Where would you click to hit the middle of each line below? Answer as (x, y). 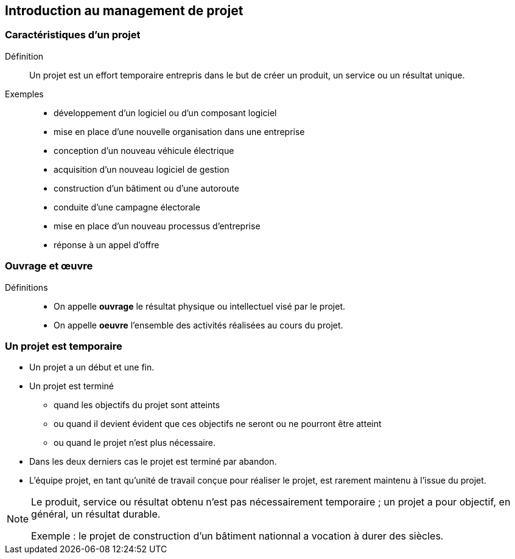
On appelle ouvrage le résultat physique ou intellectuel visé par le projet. (200, 306)
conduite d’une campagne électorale (127, 207)
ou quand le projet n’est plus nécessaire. (135, 443)
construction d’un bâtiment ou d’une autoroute (146, 188)
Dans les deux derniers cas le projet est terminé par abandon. (153, 462)
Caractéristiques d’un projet (73, 35)
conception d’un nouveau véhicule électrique (144, 150)
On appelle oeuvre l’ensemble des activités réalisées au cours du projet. (198, 325)
